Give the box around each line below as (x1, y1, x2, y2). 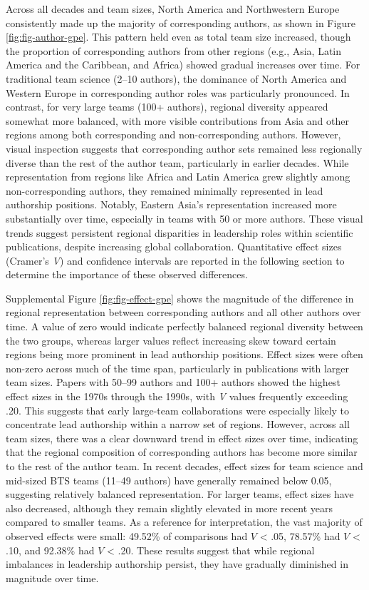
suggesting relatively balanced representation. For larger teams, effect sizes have (6, 487, 354, 502)
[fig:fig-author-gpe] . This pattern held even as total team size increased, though (6, 29, 351, 44)
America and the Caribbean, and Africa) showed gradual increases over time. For (6, 57, 360, 72)
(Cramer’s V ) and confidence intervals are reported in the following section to (6, 253, 345, 268)
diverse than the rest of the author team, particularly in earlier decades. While (6, 155, 349, 170)
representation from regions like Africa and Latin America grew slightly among (6, 169, 350, 184)
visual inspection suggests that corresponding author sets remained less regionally (6, 141, 363, 156)
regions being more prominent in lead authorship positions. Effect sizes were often (6, 347, 363, 362)
